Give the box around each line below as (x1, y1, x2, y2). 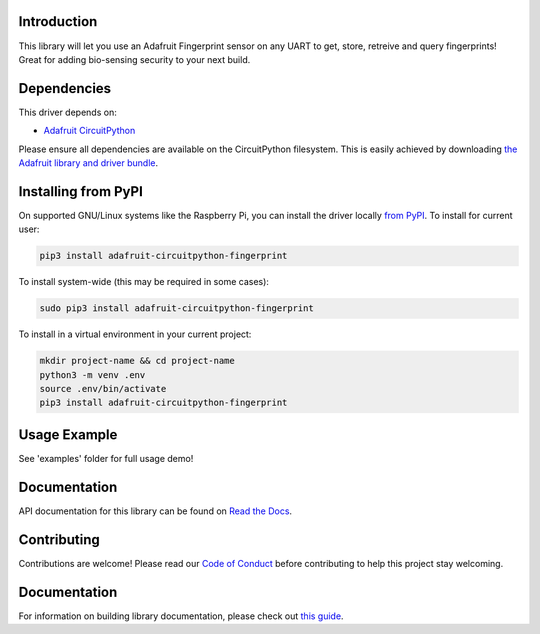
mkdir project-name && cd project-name (39, 355, 235, 367)
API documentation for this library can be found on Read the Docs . (18, 505, 293, 517)
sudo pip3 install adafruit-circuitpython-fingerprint (39, 303, 314, 314)
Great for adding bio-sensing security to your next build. (18, 53, 251, 65)
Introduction (18, 13, 98, 30)
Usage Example (18, 426, 118, 443)
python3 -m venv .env (39, 369, 146, 380)
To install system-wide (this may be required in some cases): (18, 276, 270, 288)
